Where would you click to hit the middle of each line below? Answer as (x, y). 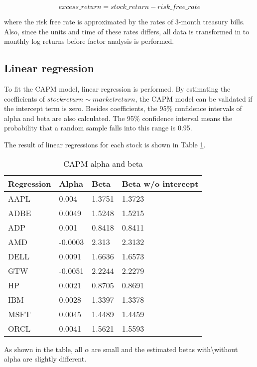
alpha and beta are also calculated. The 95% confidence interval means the (118, 118)
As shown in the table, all (43, 349)
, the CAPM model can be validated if (194, 98)
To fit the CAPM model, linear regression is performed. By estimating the (117, 88)
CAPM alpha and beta (103, 163)
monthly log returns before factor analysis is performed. (89, 41)
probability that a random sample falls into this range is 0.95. (98, 128)
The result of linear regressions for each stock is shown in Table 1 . (105, 144)
